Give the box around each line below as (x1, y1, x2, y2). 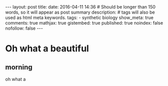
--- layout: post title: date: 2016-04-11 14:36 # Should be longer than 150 (5, 4, 156, 10)
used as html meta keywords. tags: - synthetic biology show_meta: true (5, 15, 154, 21)
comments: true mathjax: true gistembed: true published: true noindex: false (5, 20, 163, 26)
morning (5, 63, 33, 71)
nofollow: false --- (5, 25, 43, 31)
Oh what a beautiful (5, 43, 89, 54)
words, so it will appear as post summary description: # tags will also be (5, 9, 155, 15)
